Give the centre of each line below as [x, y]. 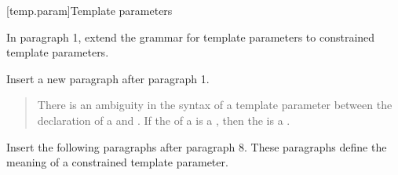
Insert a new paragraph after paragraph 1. [108, 78]
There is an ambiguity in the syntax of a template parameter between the [215, 105]
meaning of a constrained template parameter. [117, 162]
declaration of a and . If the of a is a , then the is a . [164, 120]
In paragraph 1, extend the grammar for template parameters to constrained [191, 36]
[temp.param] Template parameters [89, 10]
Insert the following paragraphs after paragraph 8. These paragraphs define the [197, 146]
